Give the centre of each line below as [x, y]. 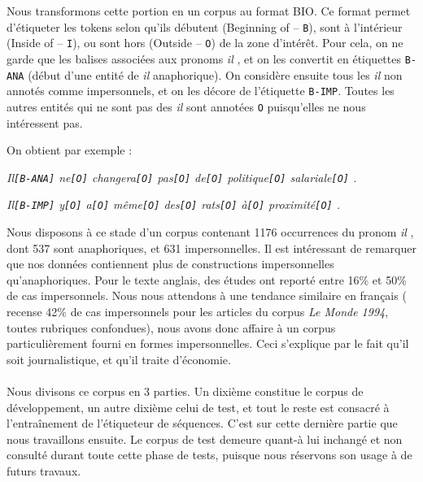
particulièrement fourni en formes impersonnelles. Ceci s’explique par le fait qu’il [208, 343]
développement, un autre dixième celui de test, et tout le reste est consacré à [198, 407]
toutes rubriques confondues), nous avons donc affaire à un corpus [171, 327]
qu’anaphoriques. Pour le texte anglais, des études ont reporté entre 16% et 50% [207, 279]
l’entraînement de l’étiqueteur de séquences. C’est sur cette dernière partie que [202, 423]
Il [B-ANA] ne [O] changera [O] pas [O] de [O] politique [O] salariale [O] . [182, 177]
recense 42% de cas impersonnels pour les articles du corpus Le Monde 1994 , [198, 311]
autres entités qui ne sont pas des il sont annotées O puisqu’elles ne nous [186, 106]
